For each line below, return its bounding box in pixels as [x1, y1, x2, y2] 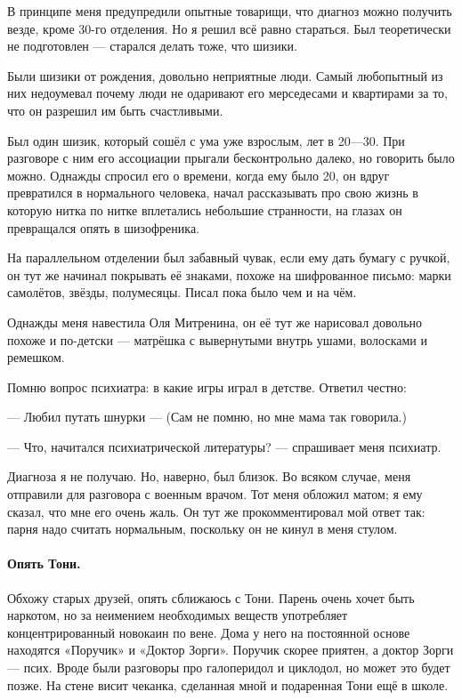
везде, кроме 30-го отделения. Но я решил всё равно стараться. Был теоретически [7, 19, 451, 37]
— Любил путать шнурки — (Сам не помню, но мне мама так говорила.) [7, 407, 407, 426]
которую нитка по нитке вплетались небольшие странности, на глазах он [7, 200, 402, 219]
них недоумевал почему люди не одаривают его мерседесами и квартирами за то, [7, 84, 448, 102]
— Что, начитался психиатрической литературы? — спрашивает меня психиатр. [7, 437, 442, 455]
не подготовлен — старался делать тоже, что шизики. [7, 36, 297, 55]
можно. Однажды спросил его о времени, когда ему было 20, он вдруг [7, 165, 390, 184]
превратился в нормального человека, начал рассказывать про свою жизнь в [7, 183, 418, 202]
